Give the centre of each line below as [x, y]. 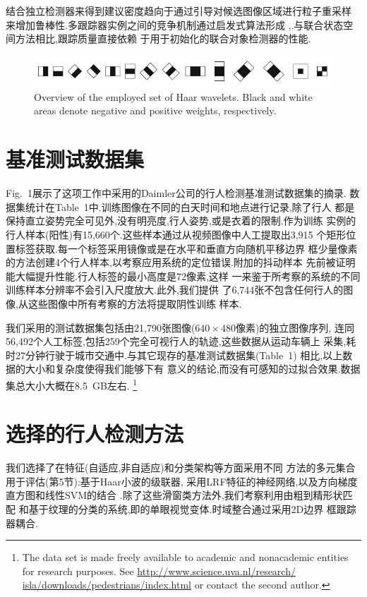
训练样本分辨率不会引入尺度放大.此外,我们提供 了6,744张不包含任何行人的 [175, 290]
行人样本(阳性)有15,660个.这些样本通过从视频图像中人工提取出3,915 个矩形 [176, 234]
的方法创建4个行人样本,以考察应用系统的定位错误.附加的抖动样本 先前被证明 [181, 262]
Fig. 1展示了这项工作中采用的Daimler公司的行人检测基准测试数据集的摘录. [176, 193]
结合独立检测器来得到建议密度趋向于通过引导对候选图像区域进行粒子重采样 [179, 11]
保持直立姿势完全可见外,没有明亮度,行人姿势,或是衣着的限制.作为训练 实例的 [181, 221]
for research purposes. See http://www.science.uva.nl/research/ [159, 571]
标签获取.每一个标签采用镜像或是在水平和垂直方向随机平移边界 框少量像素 [186, 248]
